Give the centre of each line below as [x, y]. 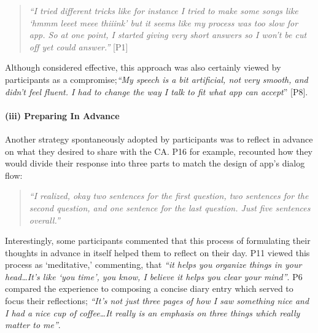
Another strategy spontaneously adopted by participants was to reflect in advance [159, 139]
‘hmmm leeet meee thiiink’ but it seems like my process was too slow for [164, 22]
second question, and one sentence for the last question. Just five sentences [170, 207]
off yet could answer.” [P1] [79, 46]
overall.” [45, 220]
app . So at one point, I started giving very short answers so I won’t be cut [168, 35]
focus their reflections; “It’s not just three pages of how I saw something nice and [157, 301]
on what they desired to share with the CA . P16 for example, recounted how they [159, 151]
